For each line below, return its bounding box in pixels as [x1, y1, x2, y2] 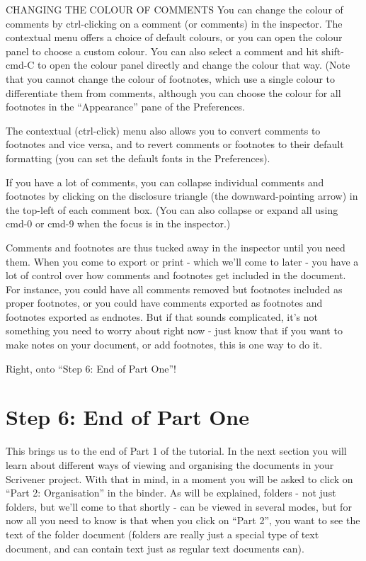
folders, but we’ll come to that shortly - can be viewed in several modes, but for [6, 499, 352, 514]
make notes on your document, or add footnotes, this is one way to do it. [6, 337, 323, 352]
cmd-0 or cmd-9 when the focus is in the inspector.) [6, 216, 231, 231]
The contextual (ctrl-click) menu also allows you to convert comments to [6, 123, 321, 137]
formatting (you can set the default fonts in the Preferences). [6, 150, 270, 165]
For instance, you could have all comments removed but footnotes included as [6, 281, 343, 296]
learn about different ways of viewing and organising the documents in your [6, 457, 334, 472]
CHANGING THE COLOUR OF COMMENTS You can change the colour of [6, 2, 343, 16]
